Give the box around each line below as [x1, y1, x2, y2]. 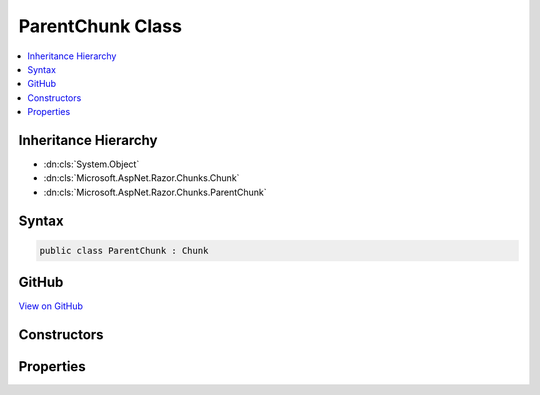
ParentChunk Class [18, 15, 182, 37]
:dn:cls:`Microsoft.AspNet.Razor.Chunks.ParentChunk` [43, 186, 267, 198]
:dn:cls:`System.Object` [43, 158, 140, 170]
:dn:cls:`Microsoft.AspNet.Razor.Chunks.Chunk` [43, 172, 240, 184]
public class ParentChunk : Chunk [39, 245, 209, 256]
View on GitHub [18, 300, 84, 312]
